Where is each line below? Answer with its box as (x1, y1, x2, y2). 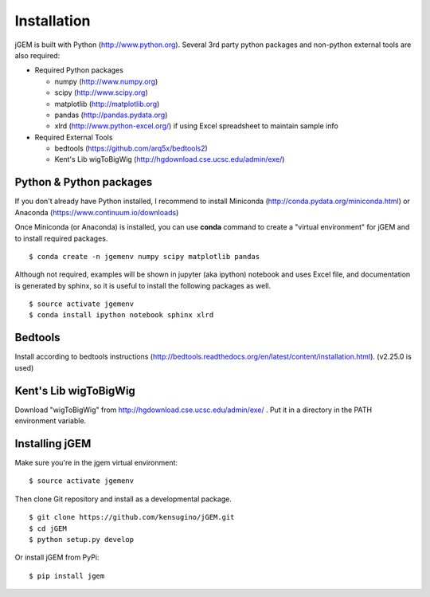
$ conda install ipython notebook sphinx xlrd (29, 311, 214, 320)
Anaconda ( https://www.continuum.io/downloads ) (14, 207, 179, 217)
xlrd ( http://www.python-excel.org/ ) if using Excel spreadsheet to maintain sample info (54, 121, 338, 131)
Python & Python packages (14, 175, 153, 189)
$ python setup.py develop (29, 535, 135, 544)
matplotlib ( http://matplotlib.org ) (54, 99, 160, 108)
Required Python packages (34, 65, 123, 75)
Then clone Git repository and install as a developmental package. (14, 494, 233, 504)
